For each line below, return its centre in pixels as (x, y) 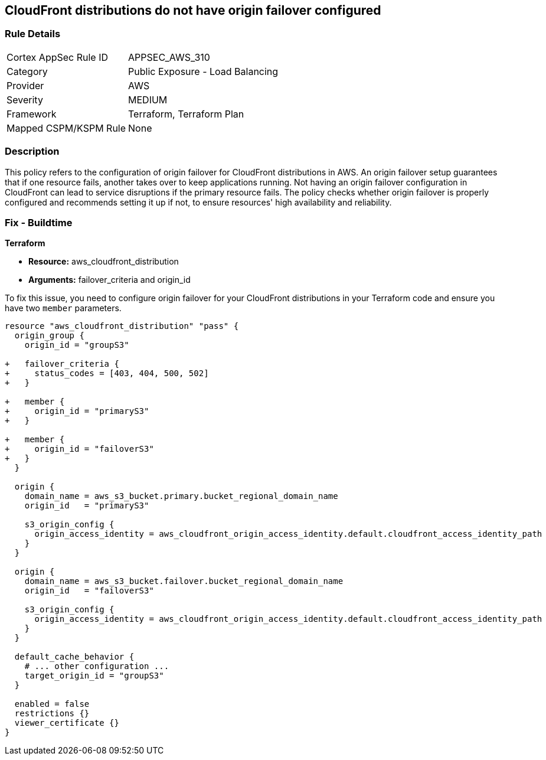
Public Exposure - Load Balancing (203, 71)
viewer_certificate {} (67, 723)
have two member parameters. (63, 308)
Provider (25, 85)
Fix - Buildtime (39, 222)
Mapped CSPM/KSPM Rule (66, 128)
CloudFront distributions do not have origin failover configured (193, 10)
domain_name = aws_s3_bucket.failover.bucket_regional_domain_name (184, 581)
